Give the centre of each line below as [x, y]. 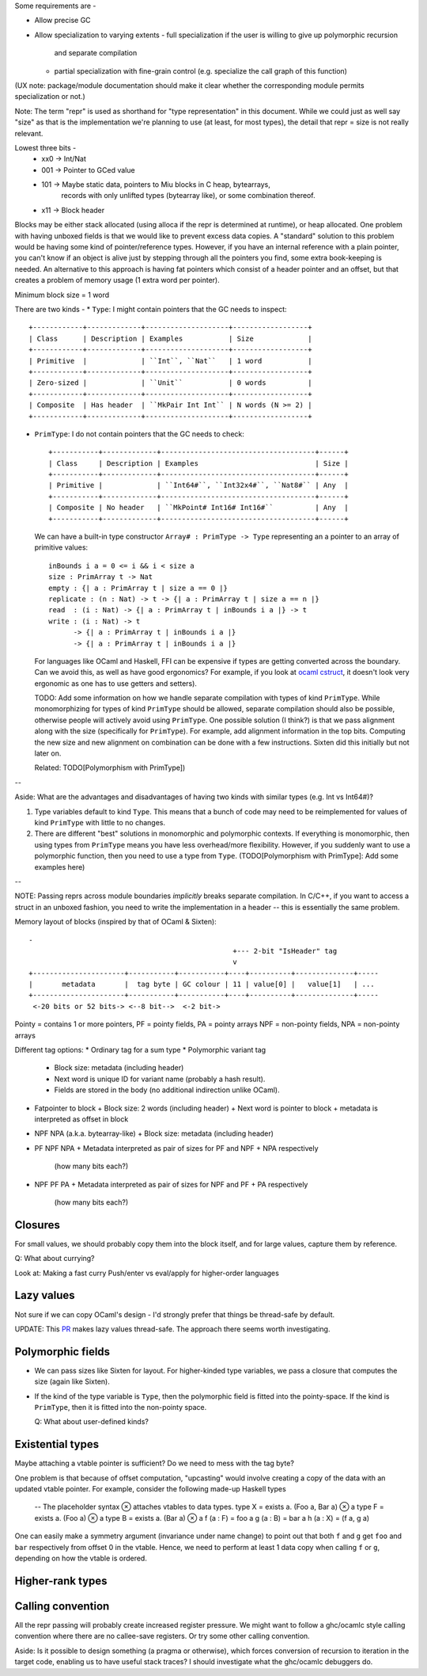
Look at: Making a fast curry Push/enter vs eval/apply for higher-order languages [147, 1273]
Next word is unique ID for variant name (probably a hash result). [160, 1079]
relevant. [29, 133]
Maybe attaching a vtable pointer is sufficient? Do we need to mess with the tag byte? [154, 1463]
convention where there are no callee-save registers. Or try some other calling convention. [162, 1636]
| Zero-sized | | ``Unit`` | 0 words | [170, 383]
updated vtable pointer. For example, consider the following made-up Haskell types [150, 1489]
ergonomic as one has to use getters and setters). [116, 683]
